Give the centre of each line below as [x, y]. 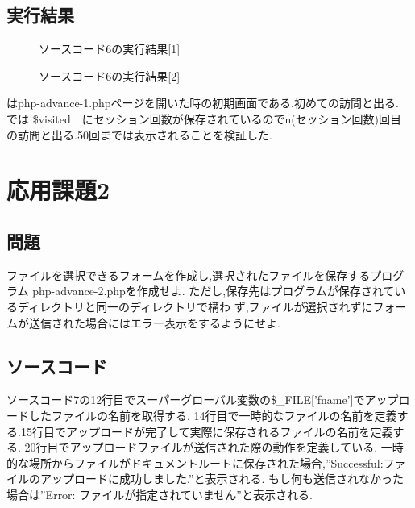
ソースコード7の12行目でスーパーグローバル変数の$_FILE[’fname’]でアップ [203, 400]
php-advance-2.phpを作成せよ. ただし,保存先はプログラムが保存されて [214, 291]
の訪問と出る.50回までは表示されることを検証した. [139, 134]
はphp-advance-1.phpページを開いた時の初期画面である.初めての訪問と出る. [203, 103]
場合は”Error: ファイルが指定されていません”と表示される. [160, 494]
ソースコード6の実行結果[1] [110, 49]
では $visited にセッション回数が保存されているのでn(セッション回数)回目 [204, 118]
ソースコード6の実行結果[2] [110, 75]
